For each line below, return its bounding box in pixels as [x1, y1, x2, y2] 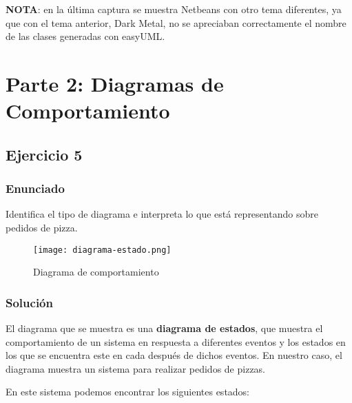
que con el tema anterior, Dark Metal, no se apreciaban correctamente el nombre [6, 15, 346, 30]
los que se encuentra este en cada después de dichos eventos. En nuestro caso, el [6, 348, 342, 362]
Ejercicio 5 [6, 143, 83, 165]
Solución [6, 293, 53, 311]
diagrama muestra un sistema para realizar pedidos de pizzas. [6, 361, 266, 375]
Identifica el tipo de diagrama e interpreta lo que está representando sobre [6, 207, 318, 221]
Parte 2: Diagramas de [6, 69, 224, 97]
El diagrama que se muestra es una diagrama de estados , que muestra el [6, 321, 323, 335]
